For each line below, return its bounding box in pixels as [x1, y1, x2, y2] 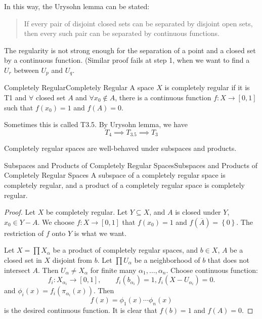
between [14, 64, 39, 75]
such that [4, 102, 33, 112]
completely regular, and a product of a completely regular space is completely [4, 180, 245, 190]
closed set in [4, 255, 42, 265]
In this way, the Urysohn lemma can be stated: [4, 1, 150, 11]
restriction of [4, 227, 44, 238]
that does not [207, 255, 249, 265]
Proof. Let [4, 207, 35, 217]
